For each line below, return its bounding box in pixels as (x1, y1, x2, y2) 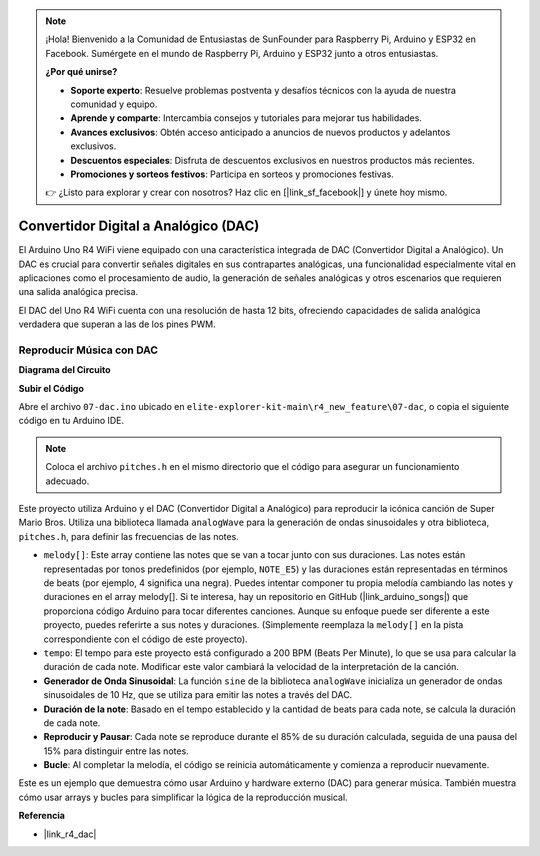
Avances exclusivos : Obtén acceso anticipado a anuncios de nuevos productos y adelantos (70, 126, 451, 138)
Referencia (18, 810, 65, 822)
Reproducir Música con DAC (18, 343, 159, 357)
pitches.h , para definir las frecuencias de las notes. (18, 530, 239, 542)
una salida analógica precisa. (18, 286, 139, 298)
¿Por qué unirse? (45, 66, 118, 78)
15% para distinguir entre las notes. (43, 745, 189, 757)
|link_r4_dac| (43, 828, 97, 840)
